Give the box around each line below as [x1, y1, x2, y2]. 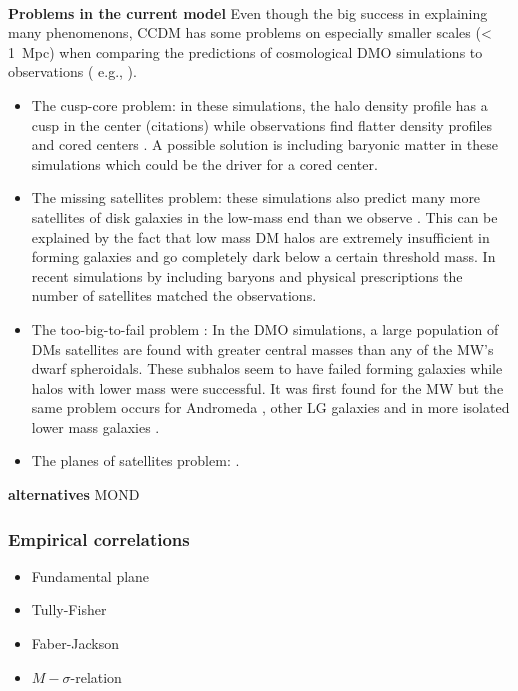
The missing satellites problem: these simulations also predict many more [31, 187, 481, 208]
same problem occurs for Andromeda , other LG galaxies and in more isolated [31, 397, 510, 418]
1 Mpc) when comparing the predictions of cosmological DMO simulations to [8, 41, 483, 62]
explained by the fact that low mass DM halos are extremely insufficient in [31, 226, 490, 247]
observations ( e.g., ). [8, 61, 137, 82]
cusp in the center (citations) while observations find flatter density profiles [31, 114, 493, 135]
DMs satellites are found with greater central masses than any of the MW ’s [31, 338, 494, 359]
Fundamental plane [31, 565, 150, 586]
